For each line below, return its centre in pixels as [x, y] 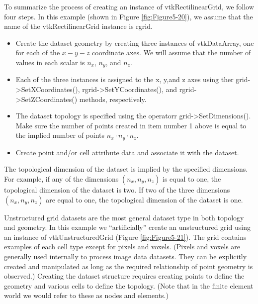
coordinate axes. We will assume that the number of [172, 52]
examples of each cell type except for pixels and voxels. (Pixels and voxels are [122, 247]
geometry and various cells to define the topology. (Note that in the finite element [129, 285]
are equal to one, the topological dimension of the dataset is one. [144, 199]
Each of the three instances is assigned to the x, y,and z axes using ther [125, 79]
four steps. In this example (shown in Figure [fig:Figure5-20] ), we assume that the [129, 16]
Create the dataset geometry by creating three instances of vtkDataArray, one [135, 43]
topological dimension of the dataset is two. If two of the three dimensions [117, 190]
